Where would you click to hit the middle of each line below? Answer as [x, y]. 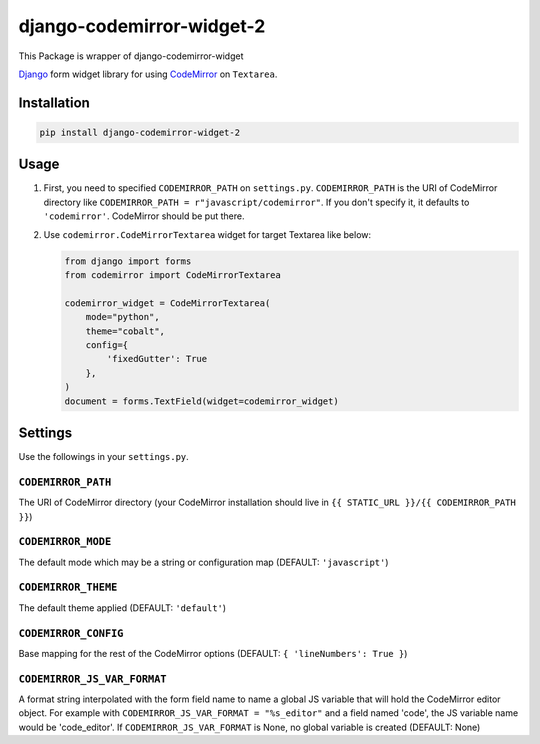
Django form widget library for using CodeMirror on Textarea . [148, 74]
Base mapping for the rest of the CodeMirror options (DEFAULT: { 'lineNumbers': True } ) [213, 653]
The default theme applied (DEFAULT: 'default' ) [122, 607]
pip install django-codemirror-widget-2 [139, 132]
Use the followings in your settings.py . [103, 456]
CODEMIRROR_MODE [65, 542]
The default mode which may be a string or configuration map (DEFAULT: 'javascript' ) [203, 562]
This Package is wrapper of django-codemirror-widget [131, 56]
